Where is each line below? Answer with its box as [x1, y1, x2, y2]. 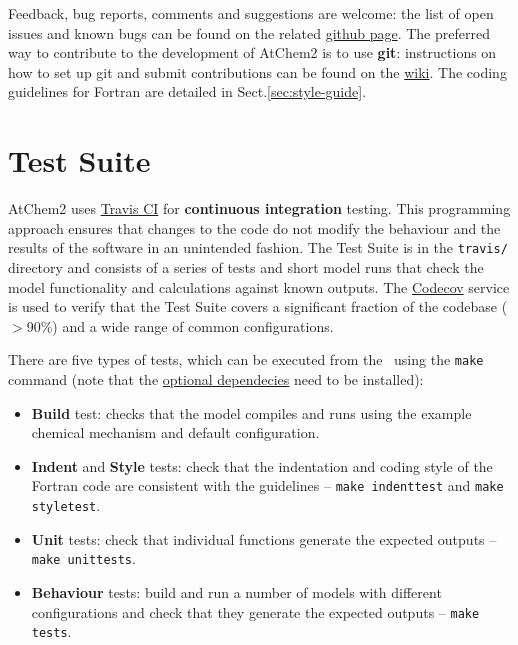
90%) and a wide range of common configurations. [26, 315, 334, 336]
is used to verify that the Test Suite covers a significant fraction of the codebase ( [8, 296, 508, 317]
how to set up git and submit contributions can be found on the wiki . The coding [8, 61, 507, 82]
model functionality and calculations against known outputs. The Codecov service [8, 276, 510, 297]
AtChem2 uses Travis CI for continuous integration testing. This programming [8, 198, 511, 219]
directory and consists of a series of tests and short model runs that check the [8, 256, 484, 277]
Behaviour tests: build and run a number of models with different [31, 581, 442, 602]
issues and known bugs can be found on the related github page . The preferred [8, 22, 490, 43]
